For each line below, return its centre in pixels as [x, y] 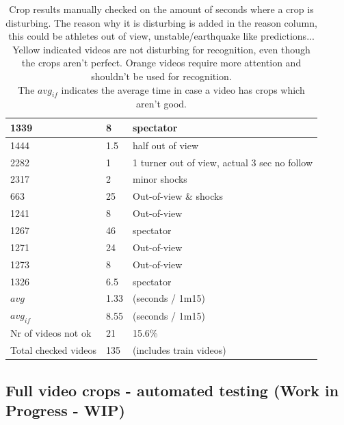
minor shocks [160, 179]
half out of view [166, 145]
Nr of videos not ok [51, 333]
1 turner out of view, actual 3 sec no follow [222, 162]
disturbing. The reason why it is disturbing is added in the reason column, [161, 22]
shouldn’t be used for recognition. [161, 76]
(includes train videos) [179, 350]
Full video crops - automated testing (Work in [172, 390]
